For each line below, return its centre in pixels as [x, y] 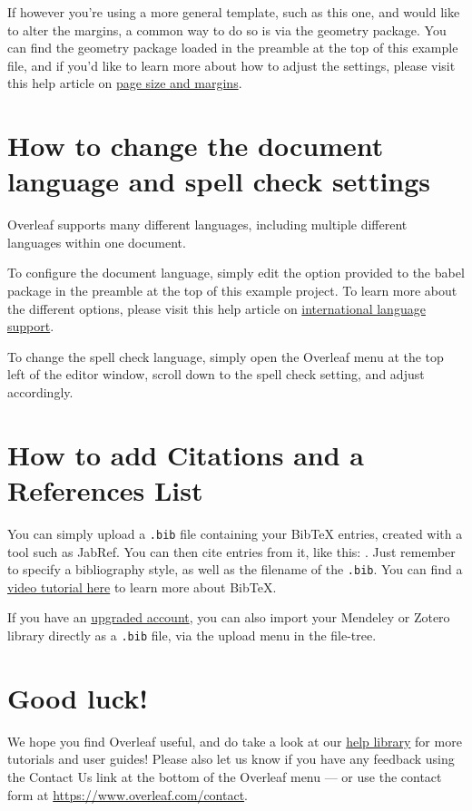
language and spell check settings [219, 181]
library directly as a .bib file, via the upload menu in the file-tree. [192, 635]
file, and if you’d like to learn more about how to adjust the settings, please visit [231, 65]
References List [105, 490]
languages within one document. [97, 242]
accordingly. [40, 392]
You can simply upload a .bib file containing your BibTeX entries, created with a [235, 533]
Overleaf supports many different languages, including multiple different [207, 225]
